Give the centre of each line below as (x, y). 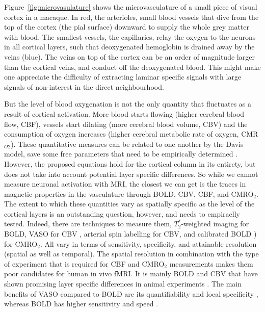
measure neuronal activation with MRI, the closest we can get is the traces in (125, 184)
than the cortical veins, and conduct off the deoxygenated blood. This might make (132, 67)
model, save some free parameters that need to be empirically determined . (121, 154)
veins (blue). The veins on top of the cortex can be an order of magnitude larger (129, 56)
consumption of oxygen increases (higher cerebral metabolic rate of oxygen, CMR (131, 134)
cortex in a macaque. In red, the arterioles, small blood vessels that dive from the (131, 17)
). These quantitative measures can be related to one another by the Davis (127, 144)
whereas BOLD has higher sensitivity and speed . (81, 304)
